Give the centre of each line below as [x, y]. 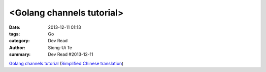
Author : [17, 47]
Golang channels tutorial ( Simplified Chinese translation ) [66, 63]
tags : [15, 34]
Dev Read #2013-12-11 [71, 54]
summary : [20, 54]
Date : [15, 27]
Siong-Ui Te [60, 47]
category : [19, 41]
